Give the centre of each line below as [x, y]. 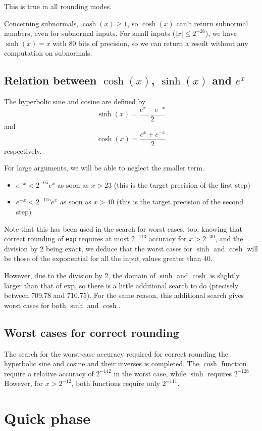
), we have [221, 33]
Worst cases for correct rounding [92, 332]
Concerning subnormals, [41, 23]
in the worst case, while [150, 373]
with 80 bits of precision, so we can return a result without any [150, 43]
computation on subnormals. [48, 53]
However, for [24, 383]
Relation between [50, 80]
